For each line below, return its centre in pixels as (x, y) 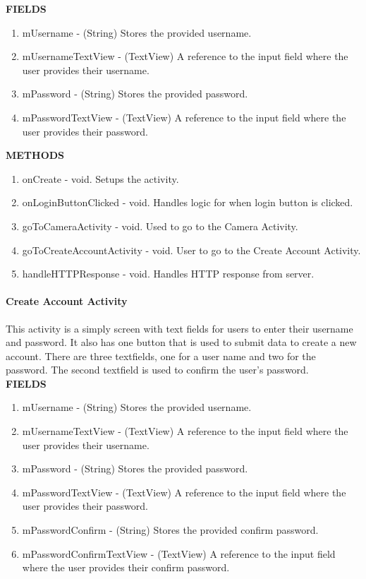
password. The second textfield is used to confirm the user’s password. (157, 370)
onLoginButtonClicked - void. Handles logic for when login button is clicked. (188, 202)
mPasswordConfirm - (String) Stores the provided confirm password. (170, 530)
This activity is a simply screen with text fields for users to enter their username (179, 328)
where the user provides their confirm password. (126, 567)
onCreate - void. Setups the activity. (100, 178)
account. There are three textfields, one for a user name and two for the (161, 356)
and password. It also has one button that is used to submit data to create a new (181, 342)
